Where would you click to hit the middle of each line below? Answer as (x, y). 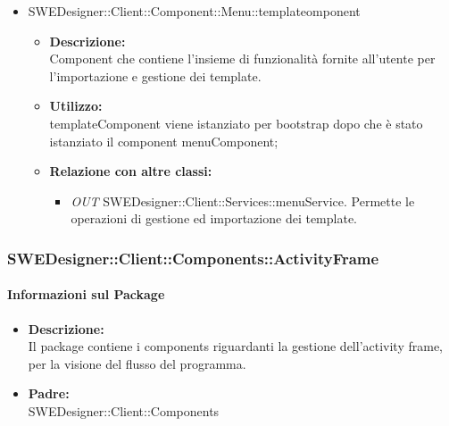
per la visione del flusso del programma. (137, 363)
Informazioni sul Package (86, 294)
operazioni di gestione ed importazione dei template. (214, 218)
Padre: (49, 393)
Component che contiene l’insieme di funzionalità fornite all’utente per (242, 58)
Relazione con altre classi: (131, 171)
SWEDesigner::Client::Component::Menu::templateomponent (194, 11)
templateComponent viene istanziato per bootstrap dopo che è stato (236, 123)
